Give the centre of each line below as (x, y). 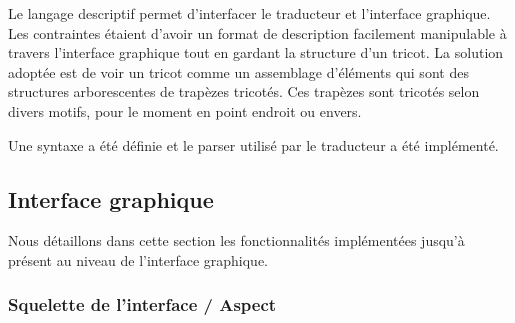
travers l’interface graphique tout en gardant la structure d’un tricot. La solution (256, 52)
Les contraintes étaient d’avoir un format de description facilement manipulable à (257, 32)
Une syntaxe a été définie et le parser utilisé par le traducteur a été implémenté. (253, 144)
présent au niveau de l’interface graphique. (138, 259)
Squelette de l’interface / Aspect (142, 304)
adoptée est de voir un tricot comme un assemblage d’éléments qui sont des (238, 71)
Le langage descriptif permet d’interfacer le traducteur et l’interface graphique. (249, 13)
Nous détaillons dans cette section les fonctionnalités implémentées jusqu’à (236, 240)
